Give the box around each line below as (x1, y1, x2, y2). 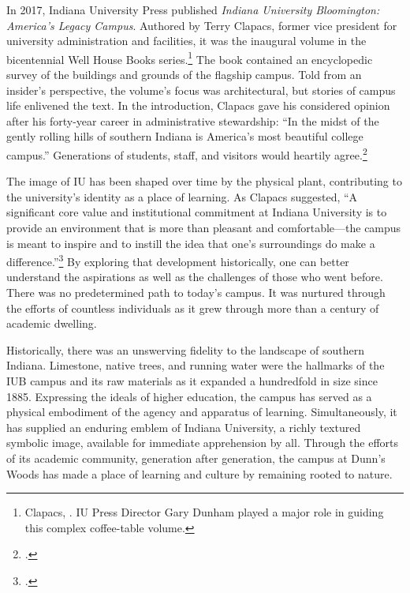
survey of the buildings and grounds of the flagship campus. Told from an (6, 66, 362, 83)
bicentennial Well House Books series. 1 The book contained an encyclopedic (6, 48, 373, 67)
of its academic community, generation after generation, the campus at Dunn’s (6, 450, 386, 466)
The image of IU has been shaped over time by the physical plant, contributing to (6, 173, 402, 190)
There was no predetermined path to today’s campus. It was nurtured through (6, 284, 386, 301)
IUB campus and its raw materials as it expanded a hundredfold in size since (6, 373, 378, 389)
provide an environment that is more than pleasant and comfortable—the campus (6, 220, 401, 236)
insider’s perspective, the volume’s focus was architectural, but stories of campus (6, 81, 396, 98)
